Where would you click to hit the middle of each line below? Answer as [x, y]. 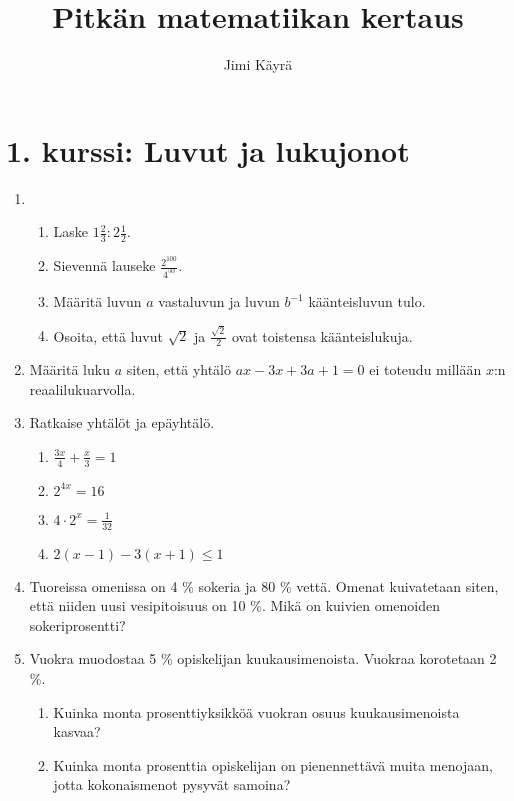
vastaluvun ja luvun [219, 301]
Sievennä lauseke [104, 265]
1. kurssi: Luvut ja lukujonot [208, 149]
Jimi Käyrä [258, 64]
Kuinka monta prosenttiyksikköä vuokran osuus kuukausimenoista [256, 711]
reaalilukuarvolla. [82, 388]
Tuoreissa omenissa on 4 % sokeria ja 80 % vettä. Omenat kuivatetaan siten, [264, 585]
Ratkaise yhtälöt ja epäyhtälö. [122, 422]
